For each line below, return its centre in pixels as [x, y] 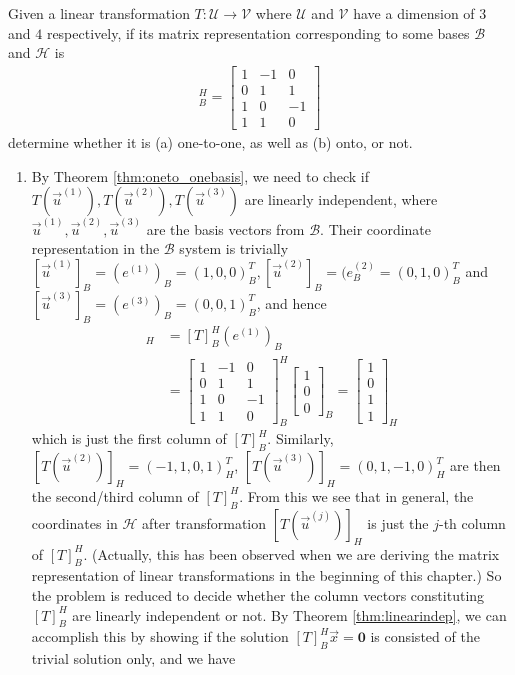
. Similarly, [300, 438]
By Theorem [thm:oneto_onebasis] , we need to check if [200, 175]
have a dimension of [414, 13]
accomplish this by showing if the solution [160, 636]
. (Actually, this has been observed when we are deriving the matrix [291, 553]
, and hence [291, 302]
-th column [472, 522]
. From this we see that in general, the [356, 495]
